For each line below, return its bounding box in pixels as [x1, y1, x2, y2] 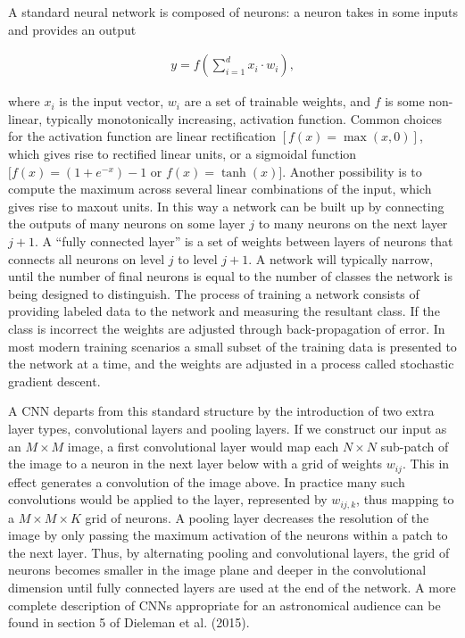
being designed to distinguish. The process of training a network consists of [8, 284, 419, 302]
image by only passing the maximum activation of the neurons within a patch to [8, 526, 448, 544]
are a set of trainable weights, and [184, 92, 370, 111]
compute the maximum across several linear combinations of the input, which [8, 179, 432, 198]
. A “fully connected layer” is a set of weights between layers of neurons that [34, 231, 453, 250]
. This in [402, 454, 450, 473]
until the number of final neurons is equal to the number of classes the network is [8, 267, 453, 286]
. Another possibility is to [282, 162, 422, 180]
